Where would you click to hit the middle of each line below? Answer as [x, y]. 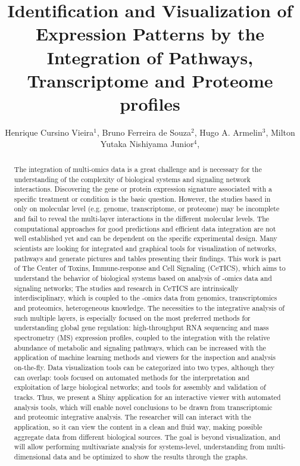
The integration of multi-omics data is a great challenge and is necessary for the [138, 169]
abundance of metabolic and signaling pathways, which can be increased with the [140, 347]
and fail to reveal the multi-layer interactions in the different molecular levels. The [142, 219]
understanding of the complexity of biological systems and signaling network [132, 179]
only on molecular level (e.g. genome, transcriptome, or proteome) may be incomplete [147, 209]
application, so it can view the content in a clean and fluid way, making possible [138, 426]
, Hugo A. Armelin [228, 132]
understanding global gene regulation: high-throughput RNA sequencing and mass [141, 328]
